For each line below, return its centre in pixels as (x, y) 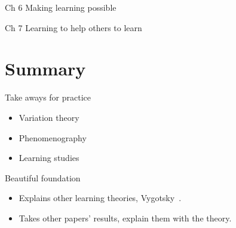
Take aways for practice (48, 97)
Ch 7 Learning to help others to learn (73, 27)
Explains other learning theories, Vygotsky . (100, 198)
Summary (45, 69)
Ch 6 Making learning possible (61, 7)
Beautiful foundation (43, 177)
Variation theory (49, 117)
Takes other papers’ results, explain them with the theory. (125, 218)
